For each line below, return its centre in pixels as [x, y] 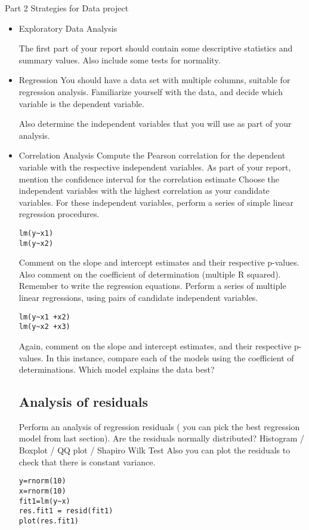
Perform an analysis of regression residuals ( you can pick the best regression [159, 426]
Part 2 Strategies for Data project [67, 8]
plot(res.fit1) [49, 521]
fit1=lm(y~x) [44, 501]
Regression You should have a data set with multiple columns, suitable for [154, 80]
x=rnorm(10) [42, 491]
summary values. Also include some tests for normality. [120, 60]
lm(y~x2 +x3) [44, 327]
